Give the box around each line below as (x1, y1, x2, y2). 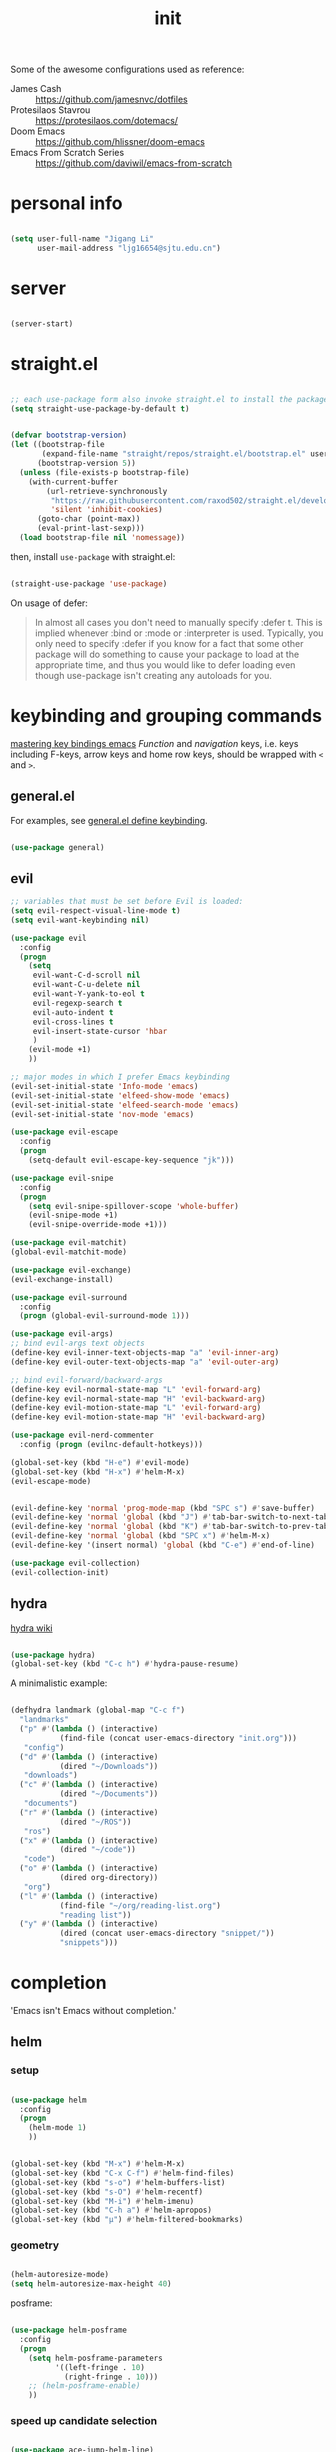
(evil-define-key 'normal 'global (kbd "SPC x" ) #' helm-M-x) (10, 1531, 271, 1541)
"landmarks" (19, 1715, 70, 1725)
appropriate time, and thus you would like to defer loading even (34, 658, 296, 671)
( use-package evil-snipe (10, 1173, 114, 1183)
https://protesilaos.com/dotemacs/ (35, 115, 178, 127)
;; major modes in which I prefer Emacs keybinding (10, 1072, 230, 1082)
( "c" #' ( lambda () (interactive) (19, 1780, 159, 1790)
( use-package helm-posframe (10, 2325, 128, 2336)
